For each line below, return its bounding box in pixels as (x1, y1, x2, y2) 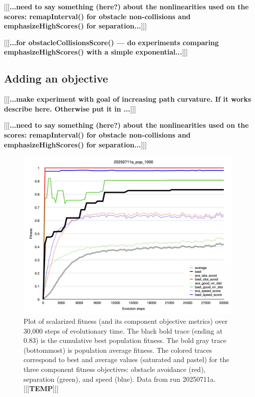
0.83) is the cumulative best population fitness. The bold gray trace (24, 335, 227, 345)
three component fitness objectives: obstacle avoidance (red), (24, 364, 205, 374)
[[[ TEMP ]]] (24, 383, 59, 394)
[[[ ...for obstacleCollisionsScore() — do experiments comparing (4, 37, 219, 47)
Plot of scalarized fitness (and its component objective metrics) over (24, 316, 228, 326)
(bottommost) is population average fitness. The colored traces (24, 344, 212, 355)
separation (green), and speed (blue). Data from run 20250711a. (24, 373, 216, 384)
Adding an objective (4, 71, 108, 86)
